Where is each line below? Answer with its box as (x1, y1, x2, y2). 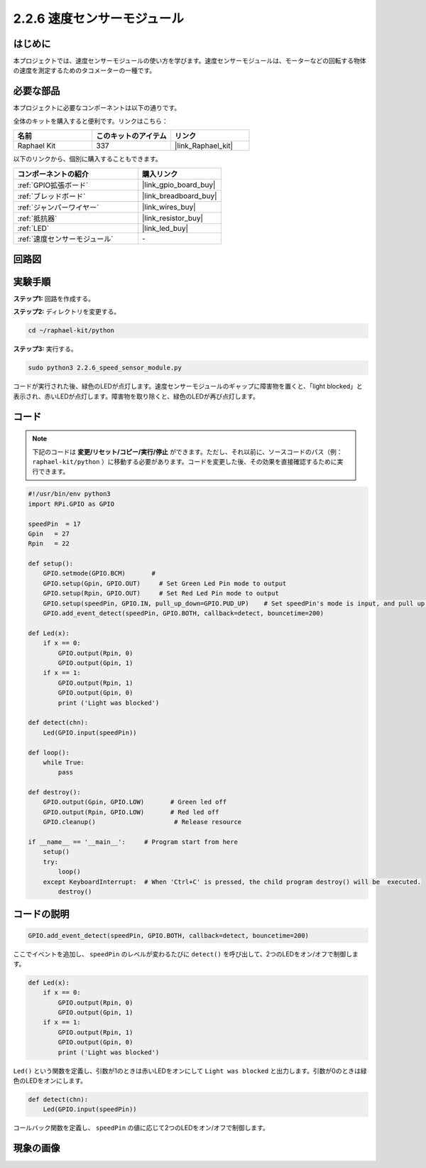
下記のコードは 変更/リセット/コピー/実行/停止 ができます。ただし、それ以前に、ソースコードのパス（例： (32, 448, 344, 456)
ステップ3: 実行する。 (13, 345, 77, 353)
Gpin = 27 (28, 529, 70, 538)
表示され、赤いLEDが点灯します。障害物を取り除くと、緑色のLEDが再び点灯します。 (13, 391, 259, 401)
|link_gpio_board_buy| (142, 180, 216, 190)
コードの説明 (13, 908, 70, 920)
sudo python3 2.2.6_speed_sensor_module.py (28, 364, 182, 372)
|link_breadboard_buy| (142, 190, 217, 200)
